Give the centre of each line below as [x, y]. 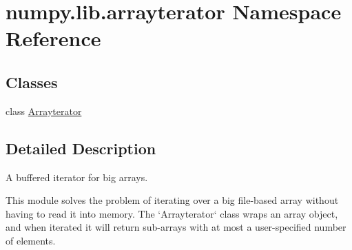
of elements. [31, 240]
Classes [32, 82]
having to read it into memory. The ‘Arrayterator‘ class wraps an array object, [172, 213]
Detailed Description [81, 148]
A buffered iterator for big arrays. [77, 177]
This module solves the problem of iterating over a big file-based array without [172, 200]
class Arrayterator [44, 111]
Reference [53, 38]
